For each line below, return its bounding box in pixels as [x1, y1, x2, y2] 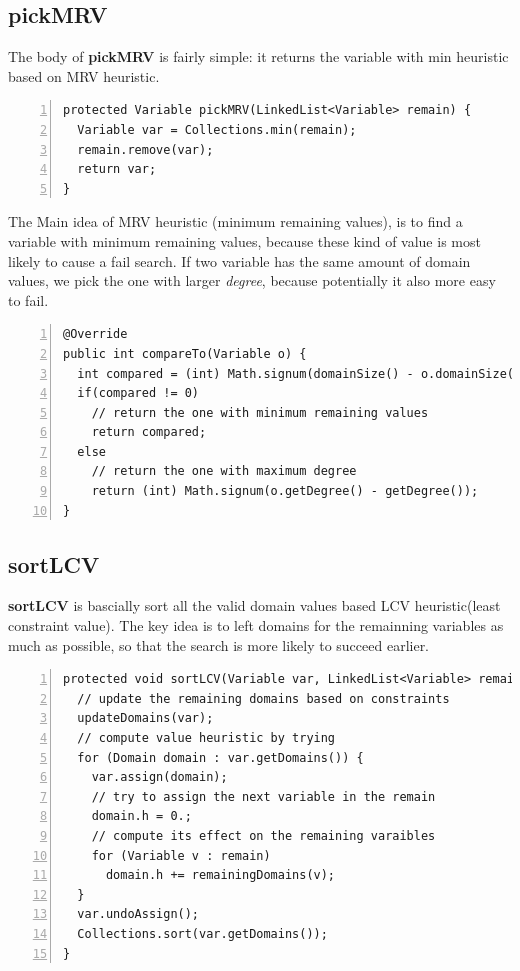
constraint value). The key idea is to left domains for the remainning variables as [8, 615, 504, 636]
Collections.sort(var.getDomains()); [77, 926, 328, 941]
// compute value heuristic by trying [77, 731, 336, 746]
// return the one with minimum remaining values [91, 405, 429, 420]
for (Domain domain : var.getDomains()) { [77, 750, 364, 765]
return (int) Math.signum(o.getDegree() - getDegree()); [91, 484, 479, 499]
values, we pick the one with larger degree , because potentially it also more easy [8, 270, 496, 291]
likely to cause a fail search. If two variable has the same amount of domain [8, 250, 471, 271]
